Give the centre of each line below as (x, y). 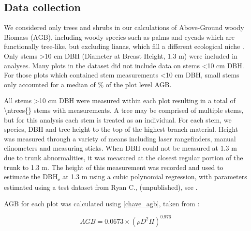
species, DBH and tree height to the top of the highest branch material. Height (121, 129)
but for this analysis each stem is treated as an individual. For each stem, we (118, 119)
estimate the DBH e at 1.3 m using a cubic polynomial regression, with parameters (125, 177)
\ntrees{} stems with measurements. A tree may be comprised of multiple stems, (124, 110)
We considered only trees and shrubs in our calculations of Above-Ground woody (124, 27)
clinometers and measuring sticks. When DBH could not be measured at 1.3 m (120, 148)
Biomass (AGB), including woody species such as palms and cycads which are (119, 37)
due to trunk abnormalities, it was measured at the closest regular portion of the (124, 157)
